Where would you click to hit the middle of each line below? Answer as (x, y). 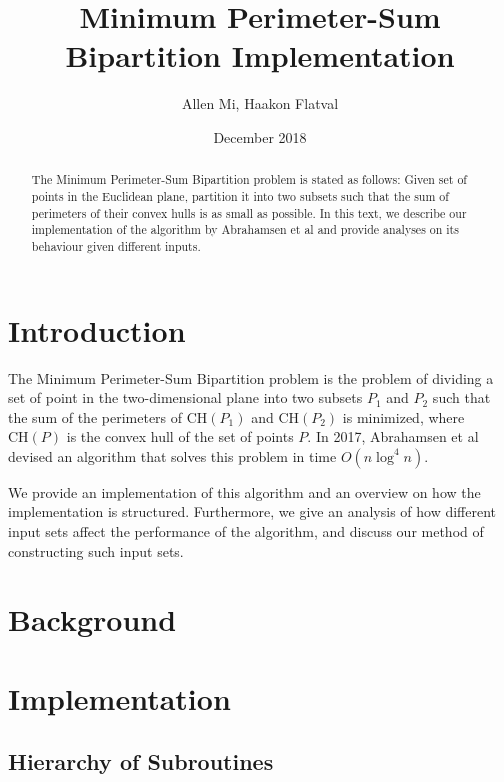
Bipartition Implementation (260, 55)
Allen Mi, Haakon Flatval (260, 103)
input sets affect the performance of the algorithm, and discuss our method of (246, 531)
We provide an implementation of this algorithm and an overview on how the (244, 491)
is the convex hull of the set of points (180, 436)
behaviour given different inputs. (116, 245)
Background (92, 619)
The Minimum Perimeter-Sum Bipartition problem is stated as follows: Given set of (249, 179)
